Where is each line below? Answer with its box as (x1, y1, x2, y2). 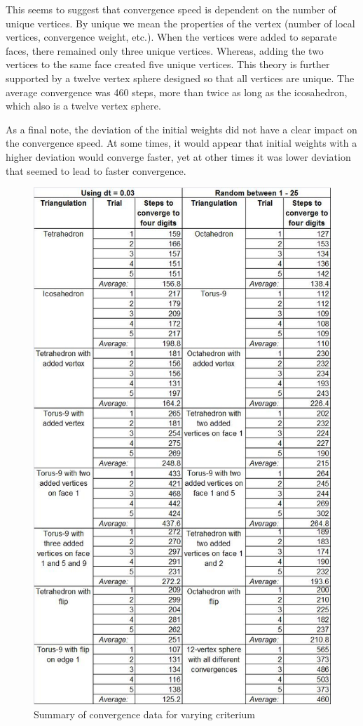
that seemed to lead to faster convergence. (6, 163, 186, 178)
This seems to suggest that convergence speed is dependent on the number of (6, 2, 336, 16)
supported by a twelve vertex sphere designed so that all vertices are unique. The (6, 70, 355, 85)
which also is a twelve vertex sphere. (6, 98, 161, 113)
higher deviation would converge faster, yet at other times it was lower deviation (6, 149, 351, 164)
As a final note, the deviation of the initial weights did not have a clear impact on (6, 121, 357, 136)
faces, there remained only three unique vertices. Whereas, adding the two (6, 43, 324, 58)
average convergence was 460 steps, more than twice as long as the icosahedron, (6, 84, 348, 99)
